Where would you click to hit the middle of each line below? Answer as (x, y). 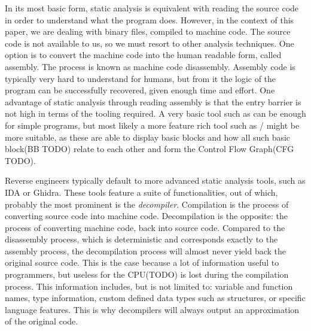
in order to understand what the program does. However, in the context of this (150, 19)
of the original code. (42, 321)
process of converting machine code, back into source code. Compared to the (145, 227)
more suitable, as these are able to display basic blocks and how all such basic (148, 137)
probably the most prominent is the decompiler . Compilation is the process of (147, 204)
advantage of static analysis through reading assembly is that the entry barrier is (153, 101)
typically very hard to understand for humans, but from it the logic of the (141, 78)
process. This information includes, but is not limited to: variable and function (149, 286)
